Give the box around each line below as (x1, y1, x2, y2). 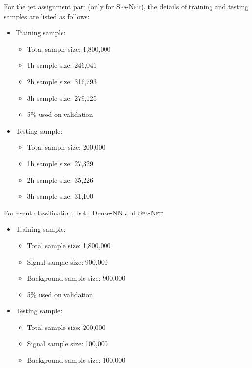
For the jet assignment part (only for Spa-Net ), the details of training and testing (4, 1, 249, 11)
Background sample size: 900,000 (27, 273, 126, 283)
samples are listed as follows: (4, 11, 90, 21)
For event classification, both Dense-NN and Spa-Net (4, 207, 163, 217)
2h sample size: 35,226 (27, 174, 94, 185)
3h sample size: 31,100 (27, 191, 94, 201)
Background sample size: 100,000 (27, 355, 126, 365)
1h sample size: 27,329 (27, 158, 94, 168)
